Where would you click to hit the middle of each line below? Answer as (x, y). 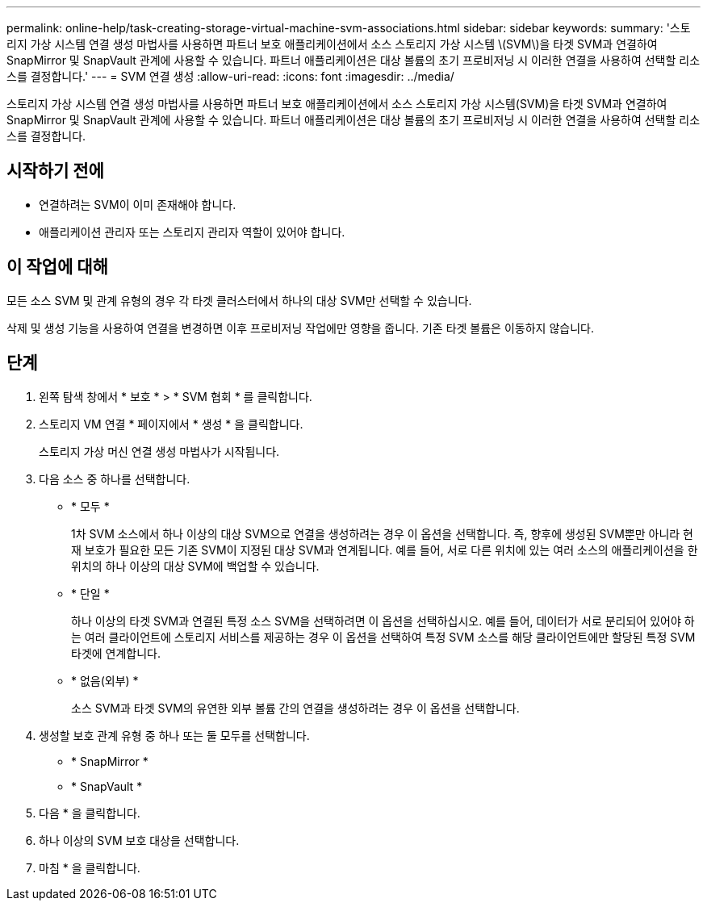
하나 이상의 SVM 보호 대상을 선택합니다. (139, 840)
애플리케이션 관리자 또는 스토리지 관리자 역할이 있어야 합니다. (192, 232)
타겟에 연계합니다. (116, 653)
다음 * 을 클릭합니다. (90, 813)
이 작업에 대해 (57, 267)
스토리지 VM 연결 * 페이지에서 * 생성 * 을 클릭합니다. (171, 424)
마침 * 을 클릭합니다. (90, 867)
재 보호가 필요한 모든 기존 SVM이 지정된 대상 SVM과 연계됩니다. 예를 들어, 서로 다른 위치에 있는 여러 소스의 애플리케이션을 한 (385, 550)
